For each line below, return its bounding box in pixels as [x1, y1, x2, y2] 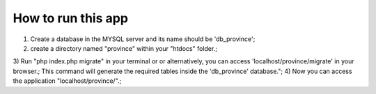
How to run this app [13, 10, 129, 26]
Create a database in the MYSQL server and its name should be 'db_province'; [30, 35, 256, 43]
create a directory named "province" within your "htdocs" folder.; [30, 44, 217, 52]
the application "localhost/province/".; [13, 77, 122, 85]
